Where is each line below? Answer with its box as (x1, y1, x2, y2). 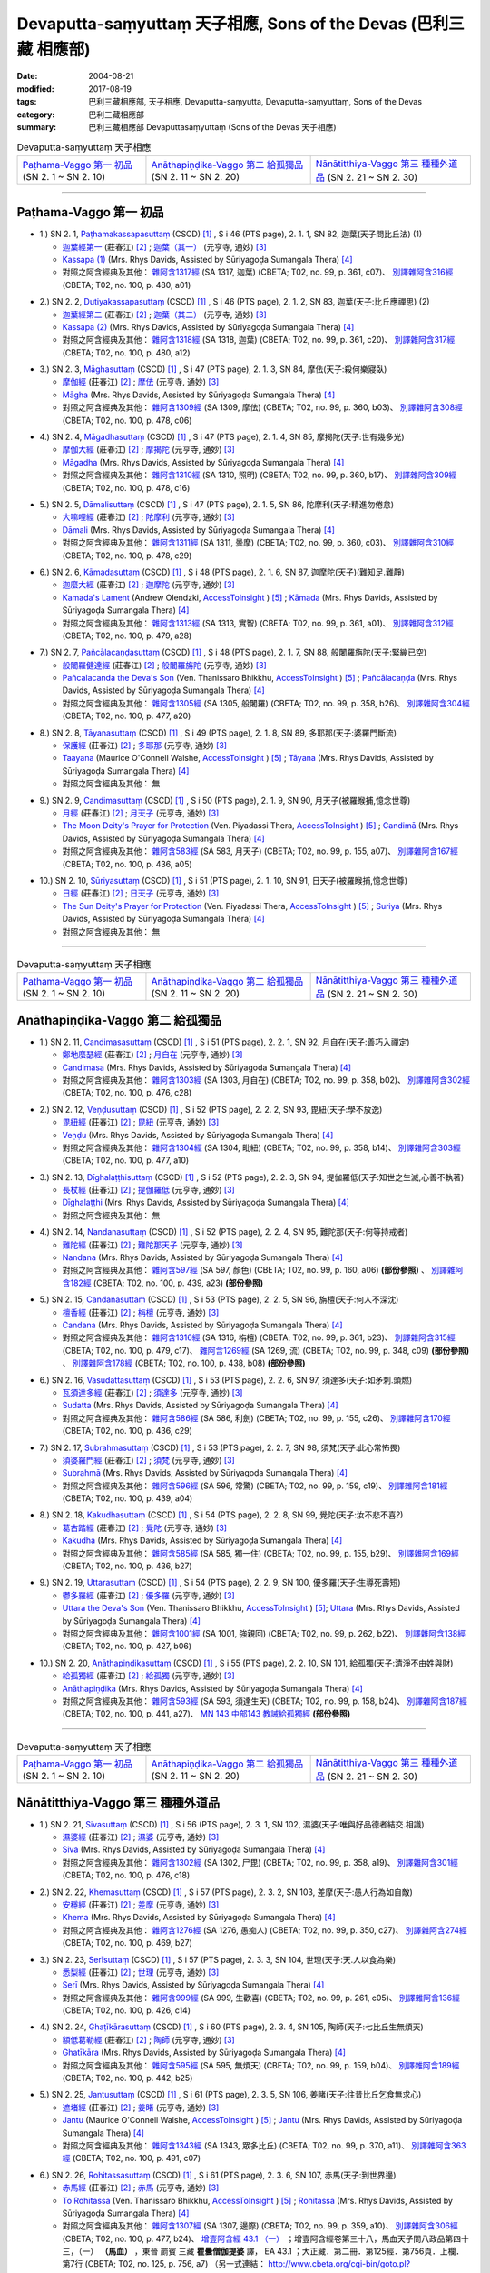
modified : (16, 83, 54, 95)
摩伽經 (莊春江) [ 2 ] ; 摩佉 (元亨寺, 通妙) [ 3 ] (62, 376, 220, 387)
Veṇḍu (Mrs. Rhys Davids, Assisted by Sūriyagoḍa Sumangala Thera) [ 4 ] (62, 1129, 334, 1140)
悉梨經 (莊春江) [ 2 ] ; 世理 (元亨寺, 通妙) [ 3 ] (62, 1967, 220, 1978)
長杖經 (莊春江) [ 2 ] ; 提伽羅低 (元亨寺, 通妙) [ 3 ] (62, 1185, 235, 1196)
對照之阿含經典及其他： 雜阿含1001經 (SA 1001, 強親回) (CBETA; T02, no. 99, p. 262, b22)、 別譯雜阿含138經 (62, 1627, 466, 1638)
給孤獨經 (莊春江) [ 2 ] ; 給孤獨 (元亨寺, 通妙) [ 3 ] (62, 1670, 235, 1681)
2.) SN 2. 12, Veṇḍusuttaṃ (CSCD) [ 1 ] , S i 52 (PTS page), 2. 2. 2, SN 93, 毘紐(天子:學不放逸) (39, 1104, 383, 1115)
